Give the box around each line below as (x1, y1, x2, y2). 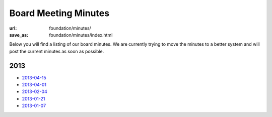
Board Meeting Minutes (9, 8, 110, 19)
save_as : (9, 32, 29, 38)
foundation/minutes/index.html (49, 32, 113, 38)
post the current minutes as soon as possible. (9, 48, 104, 54)
